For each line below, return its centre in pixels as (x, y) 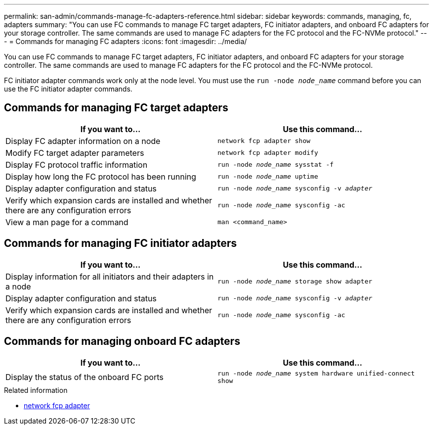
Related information (36, 390)
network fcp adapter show (264, 141)
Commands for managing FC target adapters (116, 108)
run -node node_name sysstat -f (276, 165)
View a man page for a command (67, 222)
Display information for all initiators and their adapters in (110, 276)
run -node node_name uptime (268, 177)
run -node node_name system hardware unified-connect (316, 373)
